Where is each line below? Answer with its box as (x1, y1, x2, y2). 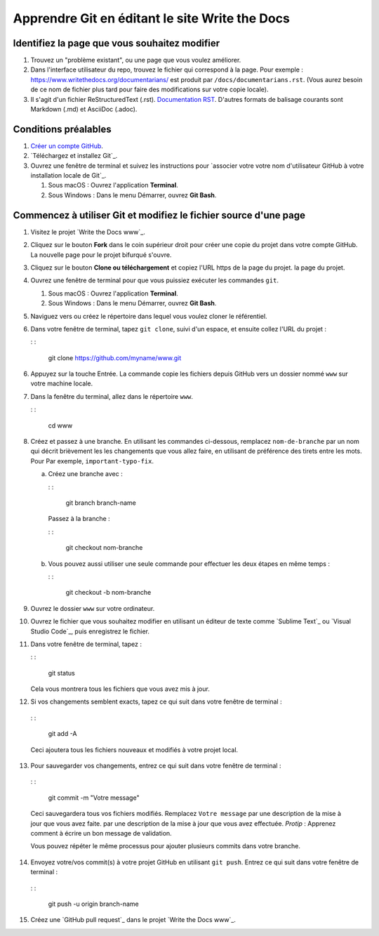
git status (48, 668, 75, 677)
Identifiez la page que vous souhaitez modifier (13, 37, 220, 49)
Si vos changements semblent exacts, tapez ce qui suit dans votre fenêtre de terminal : (30, 697, 282, 706)
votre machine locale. (30, 379, 93, 388)
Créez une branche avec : (48, 470, 123, 478)
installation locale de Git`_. (30, 171, 107, 180)
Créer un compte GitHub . (30, 141, 103, 150)
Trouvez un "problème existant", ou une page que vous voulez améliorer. (30, 56, 241, 65)
